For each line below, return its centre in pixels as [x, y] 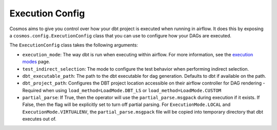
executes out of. [39, 119]
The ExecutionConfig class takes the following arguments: [74, 45]
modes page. [36, 62]
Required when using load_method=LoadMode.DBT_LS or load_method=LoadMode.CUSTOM [122, 90]
